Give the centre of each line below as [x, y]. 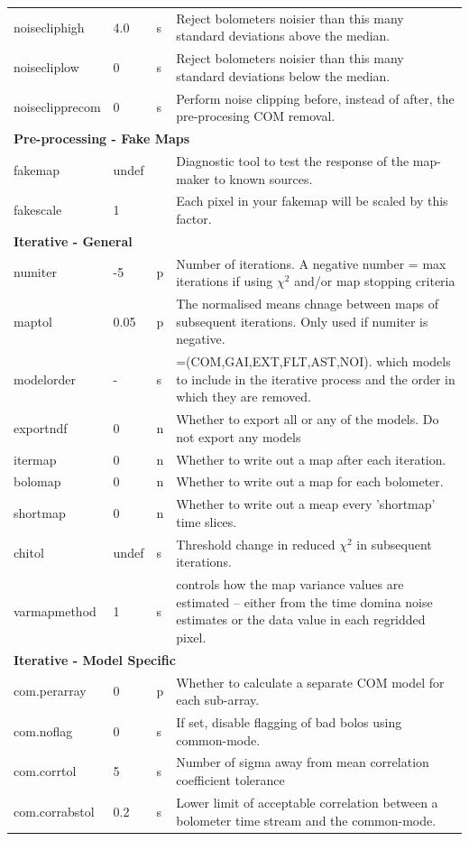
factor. [194, 218]
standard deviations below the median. [283, 75]
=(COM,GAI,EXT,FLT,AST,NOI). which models [313, 361]
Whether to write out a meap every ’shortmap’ [306, 504]
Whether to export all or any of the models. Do [308, 419]
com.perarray [50, 691]
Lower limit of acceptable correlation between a [307, 802]
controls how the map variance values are [290, 584]
